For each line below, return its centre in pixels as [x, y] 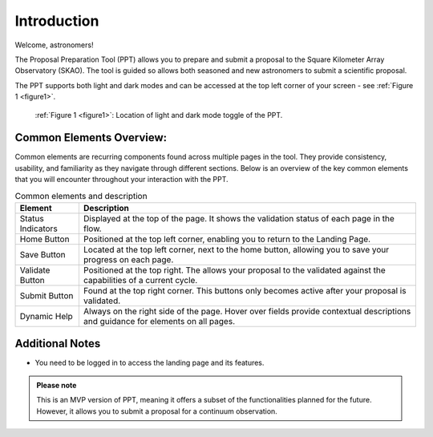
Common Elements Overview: [91, 138]
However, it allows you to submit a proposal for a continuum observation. [157, 411]
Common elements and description [81, 196]
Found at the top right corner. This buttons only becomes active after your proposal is [245, 290]
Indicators [38, 229]
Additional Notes [58, 344]
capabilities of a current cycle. [140, 280]
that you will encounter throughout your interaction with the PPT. [121, 180]
